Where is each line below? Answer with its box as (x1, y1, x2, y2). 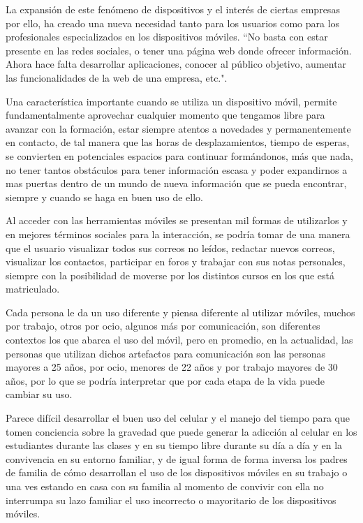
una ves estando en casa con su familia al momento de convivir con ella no (6, 479, 324, 493)
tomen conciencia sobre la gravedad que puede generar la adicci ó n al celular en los (6, 424, 357, 439)
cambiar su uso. (6, 387, 73, 402)
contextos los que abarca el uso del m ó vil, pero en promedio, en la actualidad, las (6, 332, 353, 347)
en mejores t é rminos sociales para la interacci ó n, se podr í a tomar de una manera (6, 226, 350, 241)
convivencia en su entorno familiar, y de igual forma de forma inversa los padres (6, 451, 348, 466)
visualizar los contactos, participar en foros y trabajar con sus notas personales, (6, 254, 346, 269)
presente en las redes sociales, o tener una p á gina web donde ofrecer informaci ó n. (6, 43, 352, 57)
